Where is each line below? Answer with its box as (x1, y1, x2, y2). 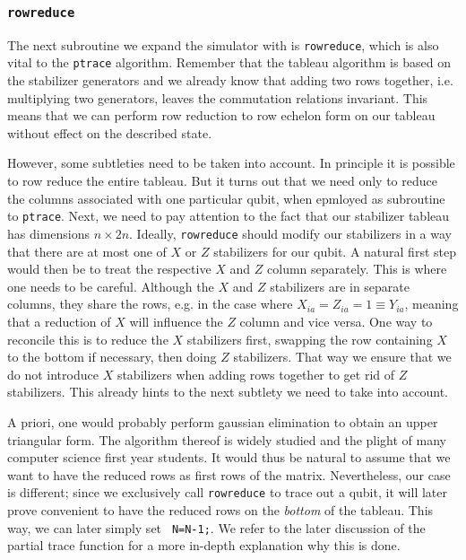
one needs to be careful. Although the (7, 276, 214, 295)
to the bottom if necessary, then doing (7, 347, 217, 366)
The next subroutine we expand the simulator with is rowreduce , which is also (7, 35, 439, 54)
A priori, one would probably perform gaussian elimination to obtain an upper (7, 412, 438, 431)
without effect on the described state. (7, 123, 212, 142)
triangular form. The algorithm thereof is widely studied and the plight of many (7, 430, 447, 449)
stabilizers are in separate (270, 276, 410, 295)
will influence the (129, 311, 223, 330)
